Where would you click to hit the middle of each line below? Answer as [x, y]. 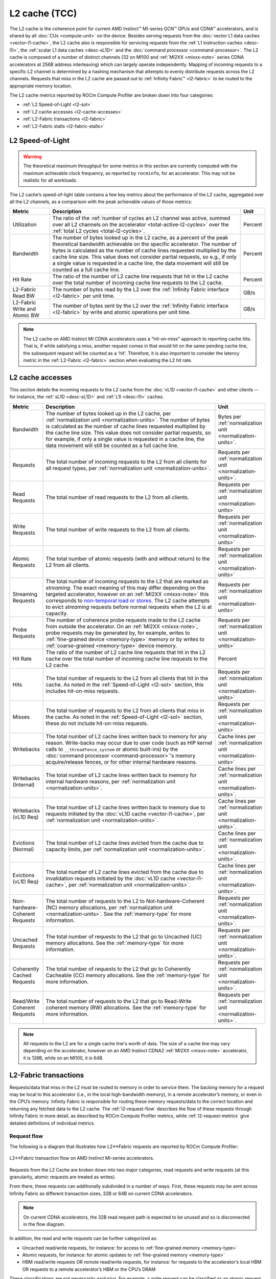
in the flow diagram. [44, 1224]
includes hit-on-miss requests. [83, 691]
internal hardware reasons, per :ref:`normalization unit [111, 781]
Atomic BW [26, 316]
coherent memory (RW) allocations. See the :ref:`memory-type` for [126, 1007]
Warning [32, 157]
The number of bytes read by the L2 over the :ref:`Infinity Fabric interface [141, 290]
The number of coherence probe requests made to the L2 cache [123, 620]
